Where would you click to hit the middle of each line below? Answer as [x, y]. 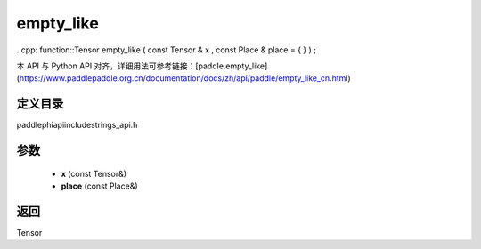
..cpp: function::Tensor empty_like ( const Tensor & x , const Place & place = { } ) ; [166, 50]
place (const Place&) [99, 186]
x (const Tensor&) [94, 173]
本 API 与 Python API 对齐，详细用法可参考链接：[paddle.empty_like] [142, 66]
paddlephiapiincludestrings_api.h [77, 125]
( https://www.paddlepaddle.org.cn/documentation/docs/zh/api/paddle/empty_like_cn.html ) [183, 78]
